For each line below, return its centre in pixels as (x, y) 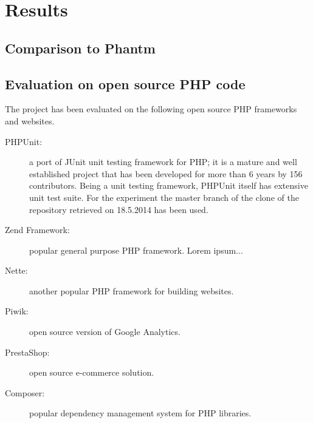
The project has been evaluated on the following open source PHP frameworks (151, 109)
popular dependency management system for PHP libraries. (140, 413)
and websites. (30, 120)
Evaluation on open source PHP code (125, 83)
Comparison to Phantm (80, 48)
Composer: (25, 392)
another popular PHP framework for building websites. (132, 290)
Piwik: (17, 311)
